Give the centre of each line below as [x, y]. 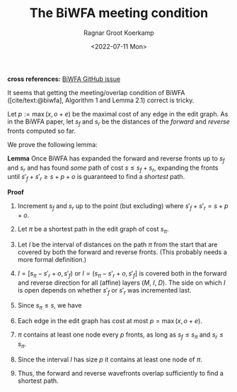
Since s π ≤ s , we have [50, 306]
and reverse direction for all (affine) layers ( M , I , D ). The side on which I [121, 283]
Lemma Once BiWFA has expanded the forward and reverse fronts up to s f [116, 159]
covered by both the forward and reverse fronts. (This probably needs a [122, 252]
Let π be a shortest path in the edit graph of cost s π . [93, 230]
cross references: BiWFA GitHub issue [64, 79]
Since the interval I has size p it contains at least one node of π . [110, 359]
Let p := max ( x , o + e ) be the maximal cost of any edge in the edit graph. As [118, 114]
